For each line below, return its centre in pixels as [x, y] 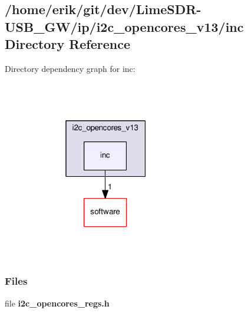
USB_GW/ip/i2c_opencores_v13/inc [124, 26]
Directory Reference [68, 44]
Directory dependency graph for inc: [70, 68]
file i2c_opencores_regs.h [57, 303]
